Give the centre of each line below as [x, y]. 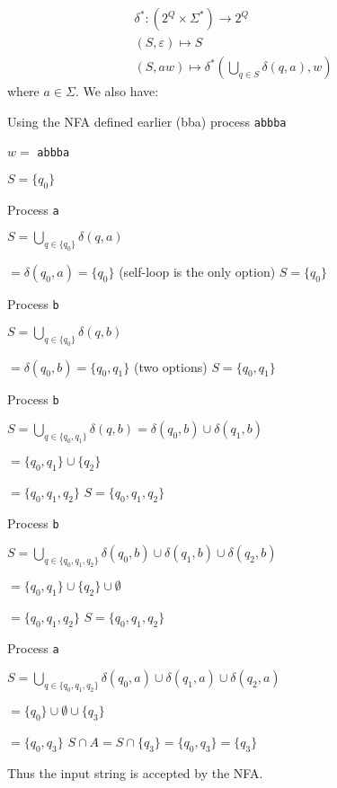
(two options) [170, 366]
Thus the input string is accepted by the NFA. [135, 772]
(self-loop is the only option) [197, 272]
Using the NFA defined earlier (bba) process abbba [147, 121]
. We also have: [117, 91]
